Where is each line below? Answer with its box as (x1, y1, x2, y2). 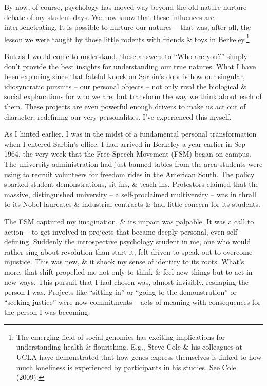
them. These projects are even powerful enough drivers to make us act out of (4, 101, 246, 111)
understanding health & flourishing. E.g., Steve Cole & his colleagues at (16, 341, 242, 352)
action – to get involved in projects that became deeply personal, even (4, 226, 225, 237)
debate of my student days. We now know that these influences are (4, 11, 215, 22)
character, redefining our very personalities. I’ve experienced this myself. (4, 111, 232, 122)
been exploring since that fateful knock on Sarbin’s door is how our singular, (4, 71, 245, 82)
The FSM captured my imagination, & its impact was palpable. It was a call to (4, 216, 254, 226)
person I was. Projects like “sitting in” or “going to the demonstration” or (4, 286, 237, 297)
